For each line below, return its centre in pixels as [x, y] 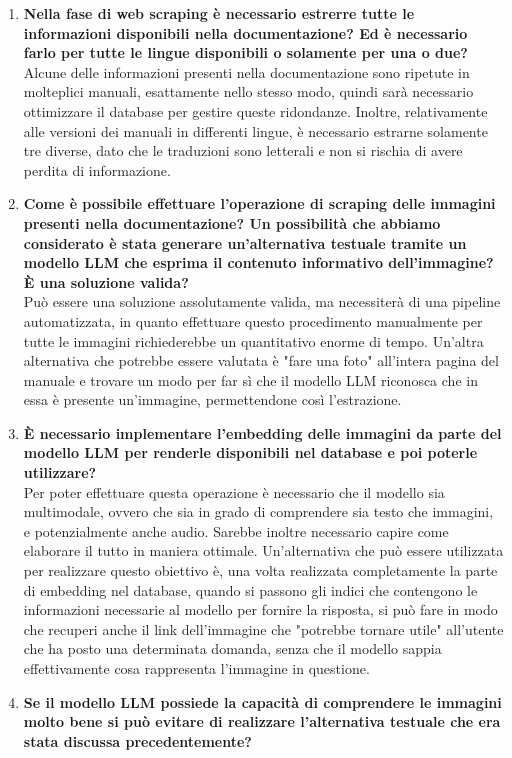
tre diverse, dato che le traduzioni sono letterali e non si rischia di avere [243, 150]
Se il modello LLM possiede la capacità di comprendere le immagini [262, 701]
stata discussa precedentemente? [137, 740]
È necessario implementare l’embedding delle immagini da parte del [262, 432]
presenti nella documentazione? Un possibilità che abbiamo [232, 222]
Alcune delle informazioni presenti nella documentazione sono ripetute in [246, 71]
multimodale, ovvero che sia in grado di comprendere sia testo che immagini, [258, 511]
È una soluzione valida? [106, 281]
